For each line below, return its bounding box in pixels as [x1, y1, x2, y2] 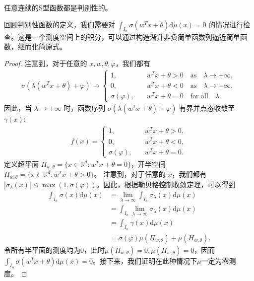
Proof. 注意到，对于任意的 [4, 58, 87, 68]
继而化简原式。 [17, 41, 66, 52]
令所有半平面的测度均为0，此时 [4, 244, 105, 255]
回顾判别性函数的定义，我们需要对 [4, 19, 115, 29]
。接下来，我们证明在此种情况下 [92, 255, 197, 266]
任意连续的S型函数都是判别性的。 [4, 2, 112, 12]
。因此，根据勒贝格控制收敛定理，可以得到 [96, 179, 236, 189]
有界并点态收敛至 [179, 103, 235, 113]
